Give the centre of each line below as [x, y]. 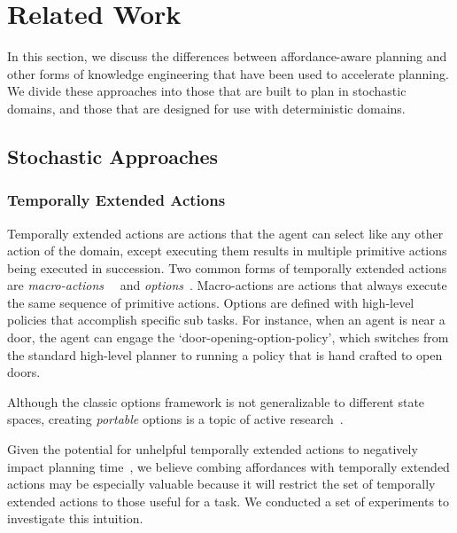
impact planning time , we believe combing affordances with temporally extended [228, 466]
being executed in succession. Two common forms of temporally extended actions [227, 267]
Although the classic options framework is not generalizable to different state [216, 401]
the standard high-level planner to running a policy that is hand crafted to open [225, 354]
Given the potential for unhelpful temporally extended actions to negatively [213, 449]
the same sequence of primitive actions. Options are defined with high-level [211, 302]
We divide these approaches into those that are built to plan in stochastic [207, 91]
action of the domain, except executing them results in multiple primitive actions [227, 251]
